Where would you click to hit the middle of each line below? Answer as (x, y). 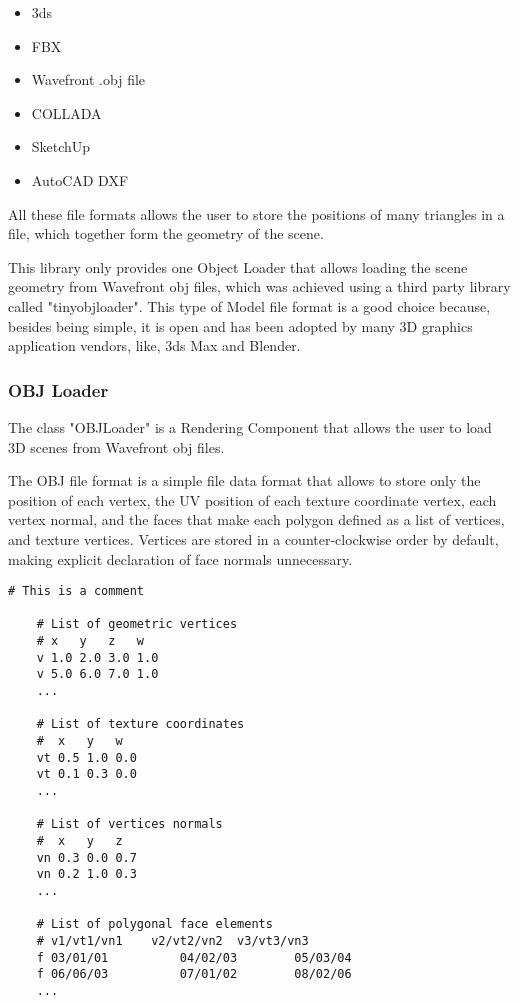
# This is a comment (76, 591)
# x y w (79, 741)
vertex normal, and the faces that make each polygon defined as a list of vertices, (256, 519)
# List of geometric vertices (137, 624)
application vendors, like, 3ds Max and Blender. (154, 345)
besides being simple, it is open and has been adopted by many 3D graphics (240, 325)
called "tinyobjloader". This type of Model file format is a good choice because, (249, 305)
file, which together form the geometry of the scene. (166, 233)
